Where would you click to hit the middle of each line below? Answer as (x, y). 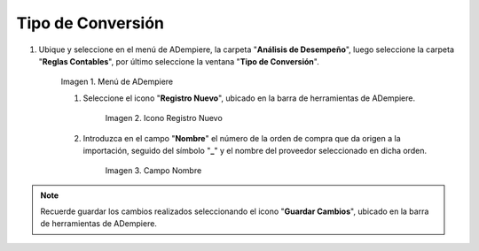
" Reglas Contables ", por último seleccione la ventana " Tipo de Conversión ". (179, 61)
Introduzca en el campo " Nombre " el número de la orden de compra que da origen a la (242, 138)
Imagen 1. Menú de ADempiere (117, 82)
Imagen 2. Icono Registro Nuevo (164, 118)
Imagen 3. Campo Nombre (153, 171)
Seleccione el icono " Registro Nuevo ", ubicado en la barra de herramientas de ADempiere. (249, 98)
